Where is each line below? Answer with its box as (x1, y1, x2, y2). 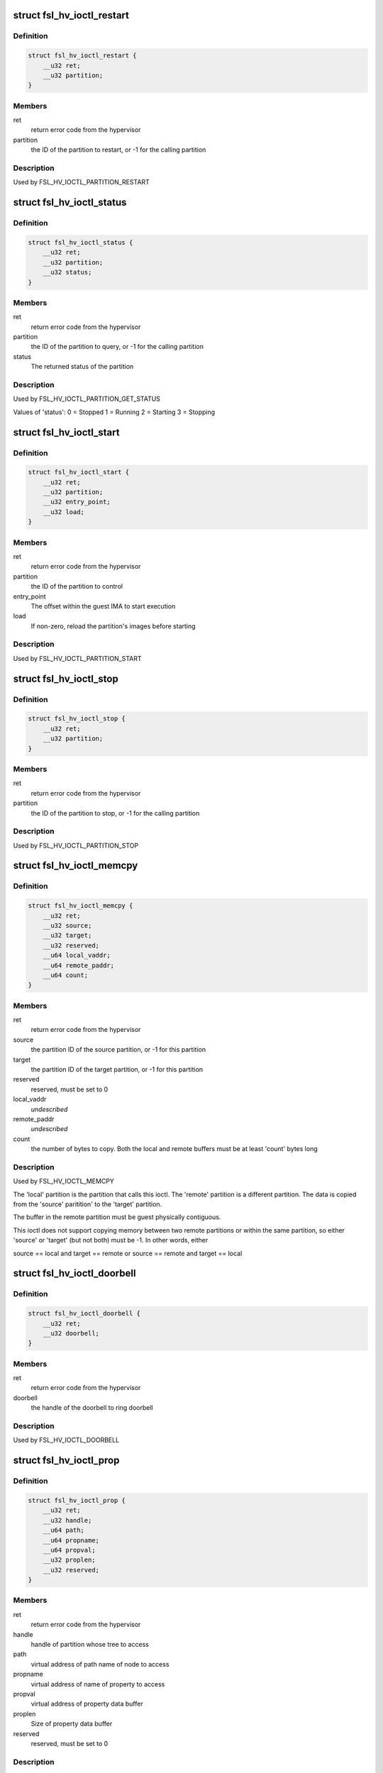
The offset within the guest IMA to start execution (30, 601, 176, 610)
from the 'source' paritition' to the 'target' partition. (13, 1200, 162, 1208)
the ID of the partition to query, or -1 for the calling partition (30, 343, 204, 351)
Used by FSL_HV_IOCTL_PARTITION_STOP (13, 841, 138, 850)
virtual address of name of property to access (30, 1679, 165, 1688)
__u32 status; (43, 268, 92, 277)
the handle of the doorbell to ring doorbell (30, 1404, 153, 1412)
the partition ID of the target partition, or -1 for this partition (30, 1065, 204, 1074)
